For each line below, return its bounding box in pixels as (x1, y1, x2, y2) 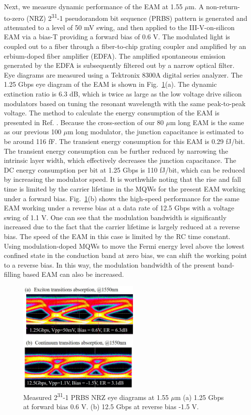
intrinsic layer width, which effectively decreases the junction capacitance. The (4, 155, 236, 165)
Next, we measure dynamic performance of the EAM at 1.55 (4, 1, 183, 11)
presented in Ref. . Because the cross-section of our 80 (4, 117, 164, 127)
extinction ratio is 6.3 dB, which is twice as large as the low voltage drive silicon (4, 89, 242, 98)
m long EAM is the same (170, 117, 244, 127)
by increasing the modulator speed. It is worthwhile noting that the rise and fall (4, 174, 241, 184)
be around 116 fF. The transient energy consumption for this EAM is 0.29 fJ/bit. (4, 136, 245, 146)
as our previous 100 (4, 127, 61, 137)
